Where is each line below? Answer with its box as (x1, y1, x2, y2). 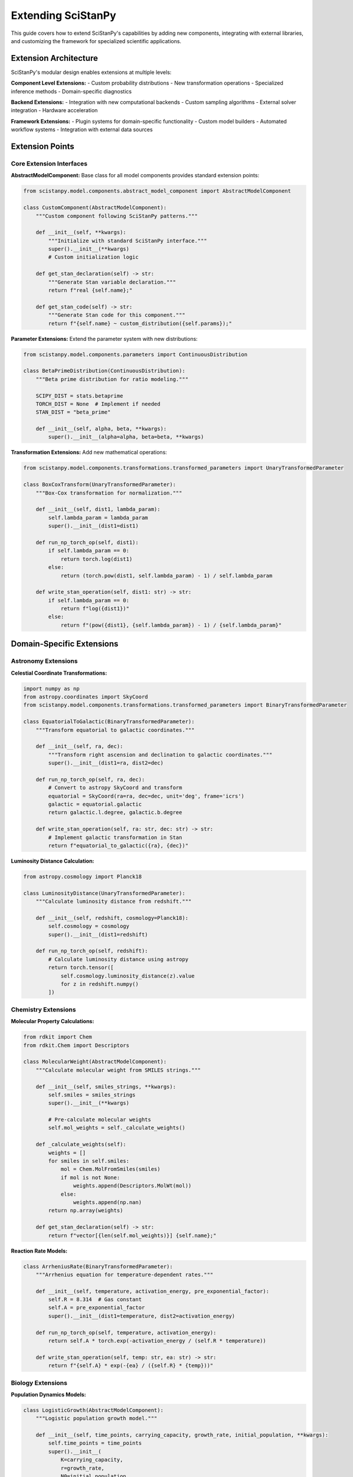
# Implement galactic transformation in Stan (48, 834, 182, 841)
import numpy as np (23, 685, 80, 692)
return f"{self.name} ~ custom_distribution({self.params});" (48, 320, 233, 327)
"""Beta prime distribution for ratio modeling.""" (35, 376, 189, 382)
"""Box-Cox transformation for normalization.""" (35, 489, 182, 496)
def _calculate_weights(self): (35, 1141, 126, 1148)
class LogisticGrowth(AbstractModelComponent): (23, 1407, 164, 1413)
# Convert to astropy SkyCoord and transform (48, 785, 182, 791)
